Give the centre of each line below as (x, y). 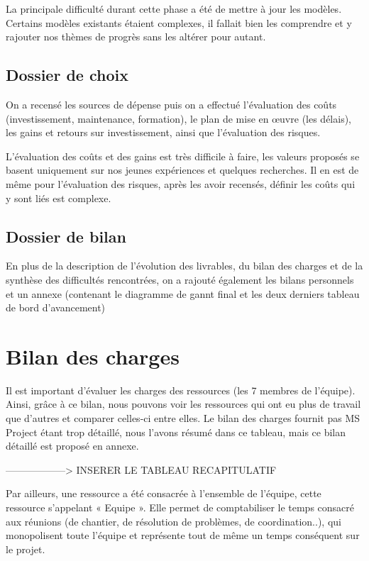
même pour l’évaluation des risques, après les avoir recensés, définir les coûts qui (181, 183)
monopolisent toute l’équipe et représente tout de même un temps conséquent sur (183, 535)
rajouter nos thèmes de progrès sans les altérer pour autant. (136, 37)
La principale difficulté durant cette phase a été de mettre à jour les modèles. (174, 9)
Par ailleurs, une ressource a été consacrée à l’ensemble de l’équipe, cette (164, 493)
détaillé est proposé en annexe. (72, 446)
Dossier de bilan (66, 236)
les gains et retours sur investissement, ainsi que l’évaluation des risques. (163, 132)
